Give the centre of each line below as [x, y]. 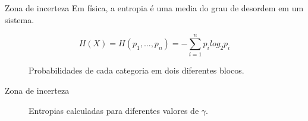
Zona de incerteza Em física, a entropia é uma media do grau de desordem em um [154, 8]
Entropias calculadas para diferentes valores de [114, 110]
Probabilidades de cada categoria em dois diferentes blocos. [136, 70]
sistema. [20, 19]
